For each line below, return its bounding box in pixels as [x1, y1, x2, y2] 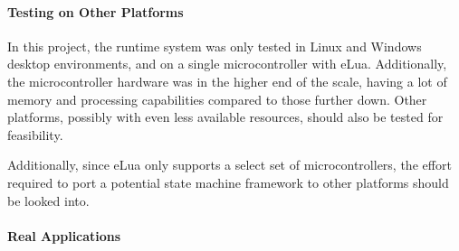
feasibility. [7, 125, 63, 144]
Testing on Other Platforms [7, 2, 184, 21]
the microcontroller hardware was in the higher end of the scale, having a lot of [7, 71, 447, 90]
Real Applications [7, 226, 121, 245]
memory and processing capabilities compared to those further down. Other [7, 89, 427, 108]
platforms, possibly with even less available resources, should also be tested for [7, 107, 444, 126]
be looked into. [7, 191, 90, 209]
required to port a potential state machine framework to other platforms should [7, 172, 449, 191]
